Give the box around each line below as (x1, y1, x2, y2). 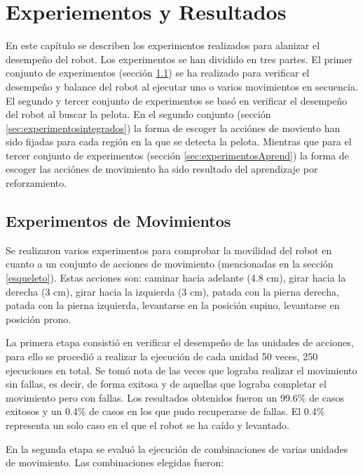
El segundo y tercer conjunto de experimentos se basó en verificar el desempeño (6, 93, 348, 107)
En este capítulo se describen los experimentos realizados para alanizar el (6, 38, 320, 53)
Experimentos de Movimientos (6, 210, 231, 232)
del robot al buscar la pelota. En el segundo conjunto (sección (6, 107, 271, 121)
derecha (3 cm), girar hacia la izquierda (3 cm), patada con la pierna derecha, (6, 284, 339, 298)
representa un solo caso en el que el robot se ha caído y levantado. (6, 417, 289, 432)
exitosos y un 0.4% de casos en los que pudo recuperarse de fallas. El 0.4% (6, 404, 325, 419)
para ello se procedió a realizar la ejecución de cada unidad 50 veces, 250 (6, 349, 318, 364)
